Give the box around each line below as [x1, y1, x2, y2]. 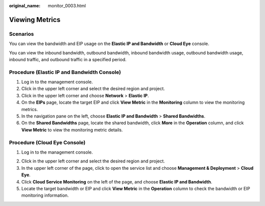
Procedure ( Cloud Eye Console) [9, 139, 86, 146]
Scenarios [9, 30, 34, 37]
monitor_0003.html [48, 3, 86, 8]
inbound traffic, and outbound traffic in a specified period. [9, 56, 127, 62]
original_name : [9, 3, 41, 8]
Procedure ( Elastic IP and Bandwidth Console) [9, 69, 121, 75]
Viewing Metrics [9, 15, 61, 24]
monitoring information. [21, 192, 69, 198]
